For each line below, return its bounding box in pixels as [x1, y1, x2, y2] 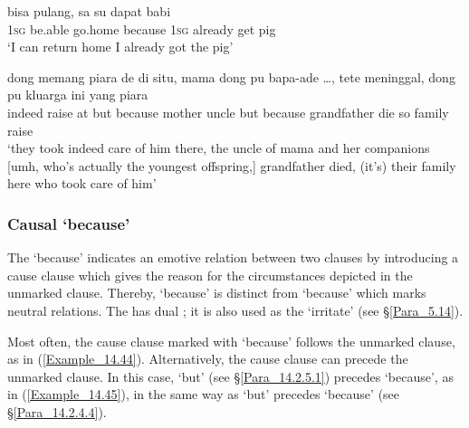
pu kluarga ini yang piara [7, 85, 148, 104]
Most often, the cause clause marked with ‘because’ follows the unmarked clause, [7, 331, 455, 350]
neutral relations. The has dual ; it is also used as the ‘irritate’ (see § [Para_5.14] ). [7, 300, 464, 319]
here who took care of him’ [7, 174, 157, 193]
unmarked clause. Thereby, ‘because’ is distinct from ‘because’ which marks [7, 283, 426, 302]
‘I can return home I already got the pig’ [7, 37, 234, 56]
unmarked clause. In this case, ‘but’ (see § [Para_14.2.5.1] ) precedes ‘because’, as [7, 366, 454, 385]
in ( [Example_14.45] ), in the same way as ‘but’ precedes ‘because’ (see [7, 385, 400, 404]
